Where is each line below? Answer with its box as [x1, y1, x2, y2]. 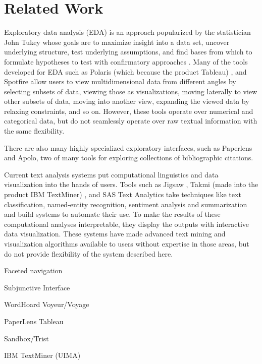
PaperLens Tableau [4, 316, 64, 326]
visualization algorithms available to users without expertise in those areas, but [4, 238, 249, 249]
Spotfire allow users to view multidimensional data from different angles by [4, 76, 236, 87]
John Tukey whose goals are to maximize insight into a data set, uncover [4, 36, 230, 47]
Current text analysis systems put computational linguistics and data [4, 169, 219, 179]
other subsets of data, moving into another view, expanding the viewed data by [4, 96, 249, 106]
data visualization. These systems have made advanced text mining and [4, 228, 226, 239]
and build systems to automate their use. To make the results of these [4, 209, 221, 219]
